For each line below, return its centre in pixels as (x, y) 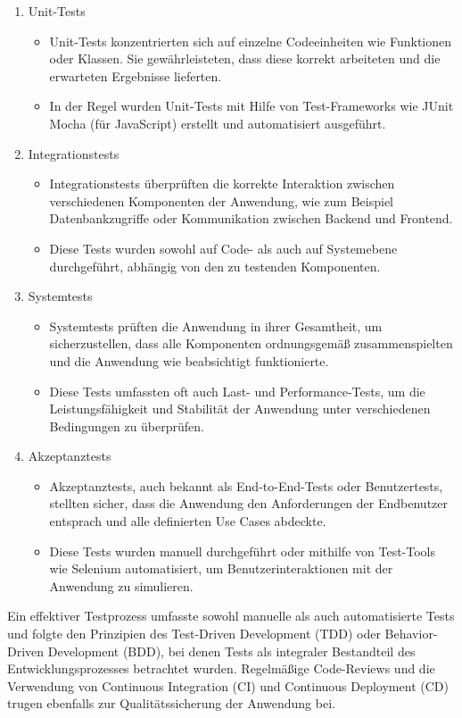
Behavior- (411, 634)
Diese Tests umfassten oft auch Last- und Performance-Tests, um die (237, 391)
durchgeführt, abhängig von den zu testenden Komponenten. (215, 266)
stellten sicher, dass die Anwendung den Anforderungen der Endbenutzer (248, 503)
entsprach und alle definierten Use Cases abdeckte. (188, 521)
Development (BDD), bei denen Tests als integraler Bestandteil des (231, 651)
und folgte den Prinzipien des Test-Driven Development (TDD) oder (194, 634)
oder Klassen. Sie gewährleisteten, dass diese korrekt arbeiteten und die (245, 58)
